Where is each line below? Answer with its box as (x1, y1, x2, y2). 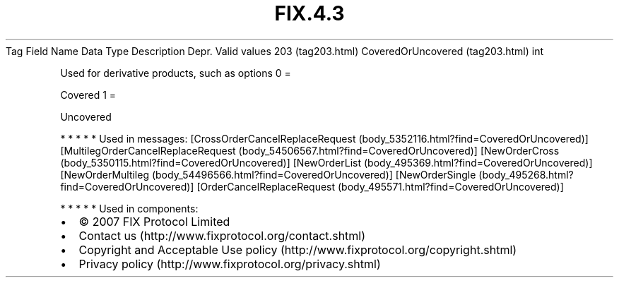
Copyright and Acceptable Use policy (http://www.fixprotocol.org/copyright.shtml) (78, 242, 517, 257)
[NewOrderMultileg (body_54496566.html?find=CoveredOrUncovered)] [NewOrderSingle (60, 168, 476, 181)
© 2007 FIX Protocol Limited (78, 214, 230, 229)
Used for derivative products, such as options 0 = (60, 66, 291, 79)
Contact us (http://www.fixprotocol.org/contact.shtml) (78, 228, 366, 243)
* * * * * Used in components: (60, 202, 199, 215)
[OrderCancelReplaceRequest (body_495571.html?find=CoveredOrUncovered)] (196, 180, 564, 193)
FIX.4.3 (274, 1, 345, 25)
